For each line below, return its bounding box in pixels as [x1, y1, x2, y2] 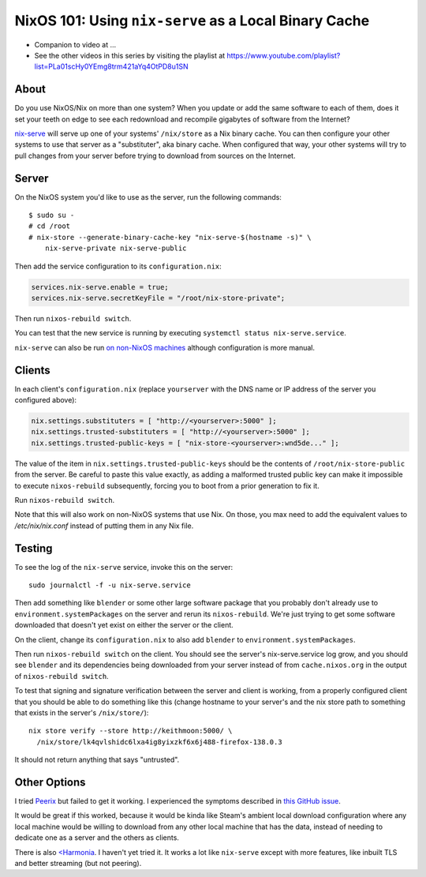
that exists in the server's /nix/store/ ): [14, 708, 149, 718]
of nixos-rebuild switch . [14, 671, 110, 680]
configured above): [14, 395, 77, 405]
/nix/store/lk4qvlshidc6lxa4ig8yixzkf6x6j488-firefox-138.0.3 [36, 737, 283, 746]
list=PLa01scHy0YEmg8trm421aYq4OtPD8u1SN [34, 62, 189, 71]
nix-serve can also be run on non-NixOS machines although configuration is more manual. [14, 343, 316, 352]
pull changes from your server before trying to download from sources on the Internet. [14, 151, 296, 160]
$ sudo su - [28, 211, 75, 220]
